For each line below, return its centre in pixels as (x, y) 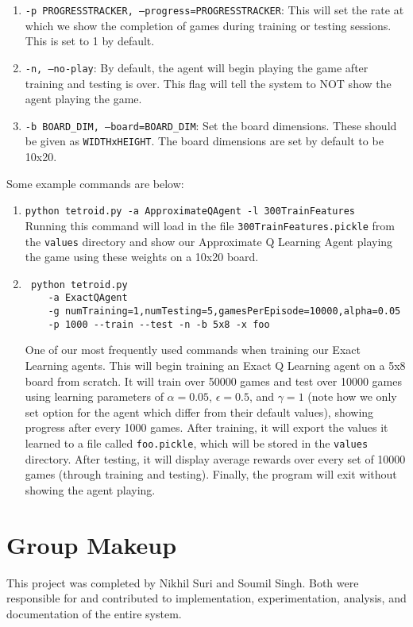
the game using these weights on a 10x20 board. (142, 257)
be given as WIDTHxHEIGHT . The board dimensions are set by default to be (204, 141)
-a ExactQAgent (88, 298)
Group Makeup (92, 544)
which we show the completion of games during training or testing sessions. (208, 25)
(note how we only (352, 396)
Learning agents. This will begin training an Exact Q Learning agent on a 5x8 (215, 365)
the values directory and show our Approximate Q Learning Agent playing (209, 241)
